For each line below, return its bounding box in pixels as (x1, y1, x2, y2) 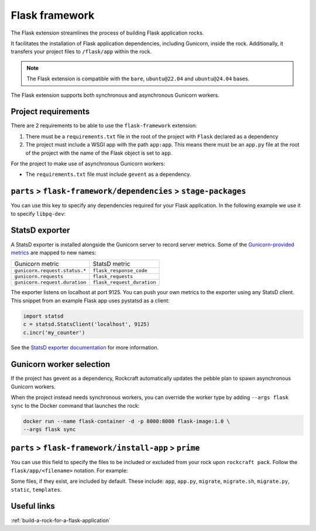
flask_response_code (92, 267, 147, 274)
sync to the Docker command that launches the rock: (11, 402, 140, 409)
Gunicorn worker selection (11, 359, 111, 369)
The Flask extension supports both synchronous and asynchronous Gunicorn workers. (11, 91, 219, 98)
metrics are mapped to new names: (11, 249, 97, 256)
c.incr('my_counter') (23, 329, 85, 336)
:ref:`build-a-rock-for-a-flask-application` (11, 516, 111, 524)
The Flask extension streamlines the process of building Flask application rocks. (11, 29, 204, 36)
